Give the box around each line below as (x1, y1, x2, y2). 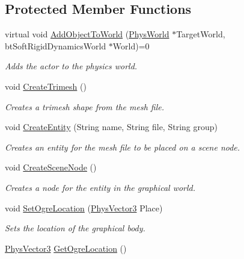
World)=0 (112, 39, 150, 52)
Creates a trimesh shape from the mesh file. (5, 100, 164, 113)
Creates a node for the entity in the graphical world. (5, 181, 196, 193)
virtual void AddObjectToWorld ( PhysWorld (5, 28, 169, 40)
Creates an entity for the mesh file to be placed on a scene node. (5, 140, 240, 153)
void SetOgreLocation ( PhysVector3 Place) (5, 201, 163, 214)
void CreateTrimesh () (5, 80, 87, 92)
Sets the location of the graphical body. (5, 222, 145, 234)
